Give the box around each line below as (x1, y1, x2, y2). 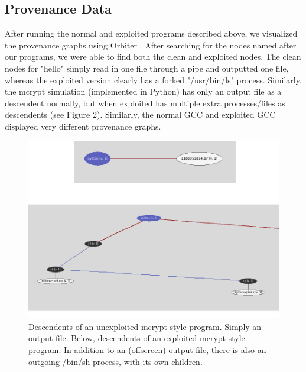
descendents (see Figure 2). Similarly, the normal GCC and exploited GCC (5, 108, 276, 121)
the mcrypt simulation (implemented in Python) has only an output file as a (5, 85, 282, 98)
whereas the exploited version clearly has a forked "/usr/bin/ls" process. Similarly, (5, 73, 302, 86)
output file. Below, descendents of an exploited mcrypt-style (28, 332, 245, 344)
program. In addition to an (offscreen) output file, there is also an (28, 343, 266, 355)
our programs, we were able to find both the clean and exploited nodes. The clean (5, 50, 301, 63)
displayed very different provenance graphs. (5, 119, 161, 132)
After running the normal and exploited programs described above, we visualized (5, 27, 298, 40)
